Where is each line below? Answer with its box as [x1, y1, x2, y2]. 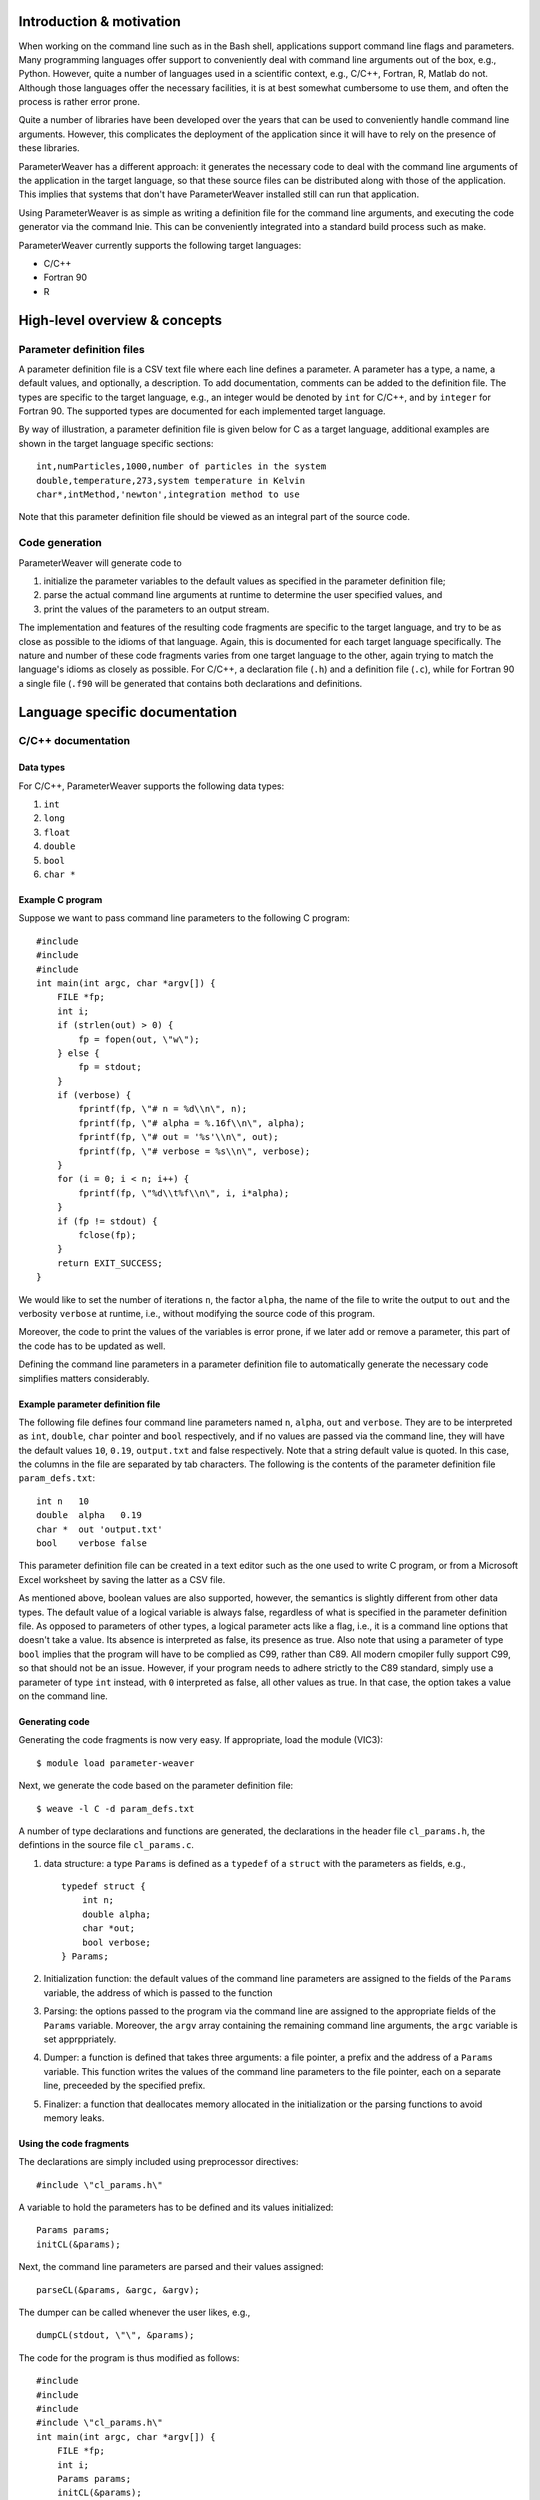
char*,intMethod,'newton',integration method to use [36, 489, 300, 500]
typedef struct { [61, 1881, 146, 1892]
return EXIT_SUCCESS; [56, 1257, 164, 1269]
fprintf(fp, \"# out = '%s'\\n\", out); [78, 1131, 279, 1143]
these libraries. [18, 142, 80, 154]
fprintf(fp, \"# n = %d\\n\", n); [78, 1103, 248, 1115]
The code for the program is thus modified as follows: [18, 2351, 240, 2364]
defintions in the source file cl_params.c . [18, 1839, 195, 1851]
